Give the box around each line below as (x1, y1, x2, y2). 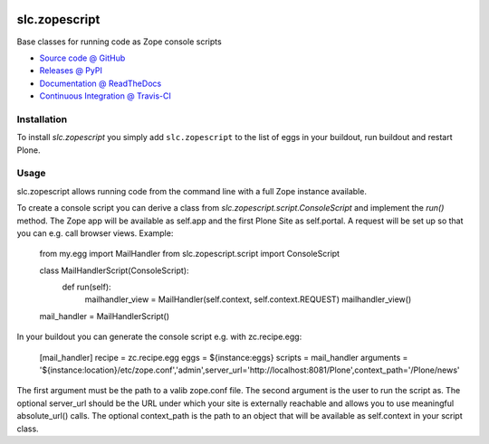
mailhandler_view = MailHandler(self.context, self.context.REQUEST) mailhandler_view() (84, 294, 412, 305)
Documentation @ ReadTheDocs (39, 78, 162, 89)
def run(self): (62, 281, 112, 293)
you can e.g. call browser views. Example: (16, 227, 174, 239)
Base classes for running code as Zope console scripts (16, 36, 222, 47)
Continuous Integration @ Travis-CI (39, 90, 172, 101)
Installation (16, 113, 68, 126)
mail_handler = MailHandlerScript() (39, 310, 170, 321)
